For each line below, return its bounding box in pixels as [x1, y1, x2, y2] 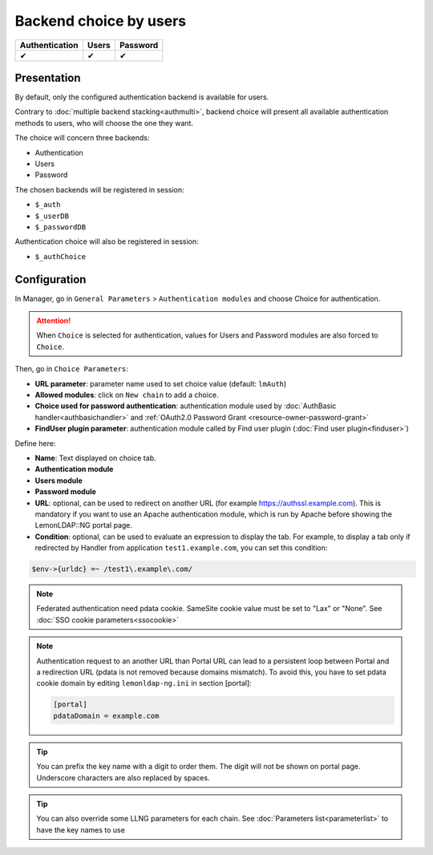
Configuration [14, 273, 87, 286]
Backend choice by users [14, 12, 187, 30]
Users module [34, 476, 83, 485]
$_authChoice [34, 252, 87, 261]
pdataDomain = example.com [53, 711, 160, 720]
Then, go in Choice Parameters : [14, 364, 128, 374]
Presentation [14, 71, 81, 84]
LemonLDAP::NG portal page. [34, 521, 132, 530]
